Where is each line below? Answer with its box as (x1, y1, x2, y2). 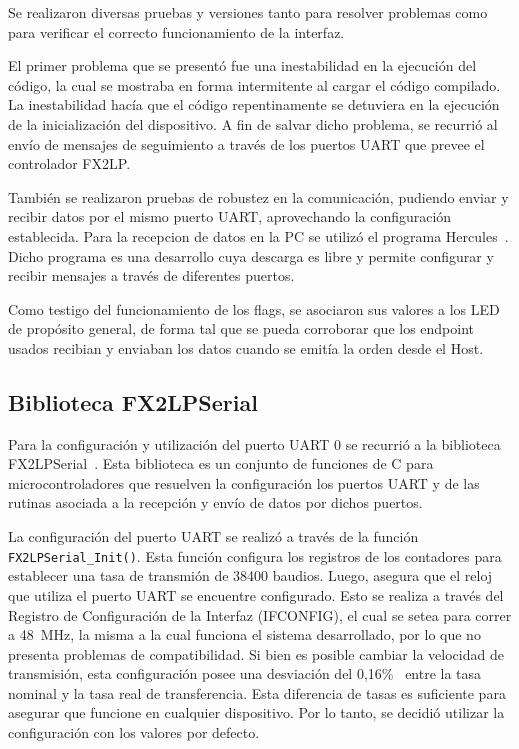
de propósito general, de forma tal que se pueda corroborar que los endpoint (8, 318, 475, 339)
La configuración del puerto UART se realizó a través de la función (8, 526, 419, 547)
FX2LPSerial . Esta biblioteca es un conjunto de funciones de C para (8, 453, 434, 474)
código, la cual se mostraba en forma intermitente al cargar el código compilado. (8, 74, 501, 95)
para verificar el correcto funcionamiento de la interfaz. (8, 21, 345, 42)
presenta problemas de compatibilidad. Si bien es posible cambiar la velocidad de (8, 643, 504, 664)
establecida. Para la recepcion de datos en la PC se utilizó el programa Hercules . (8, 225, 509, 246)
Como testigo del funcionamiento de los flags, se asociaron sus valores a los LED (8, 298, 500, 319)
